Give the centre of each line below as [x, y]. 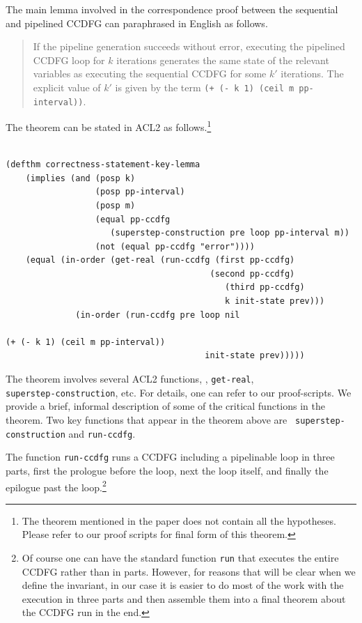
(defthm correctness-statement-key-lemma [103, 165]
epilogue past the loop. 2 [56, 486]
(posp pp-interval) [140, 192]
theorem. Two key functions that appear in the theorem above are [147, 419]
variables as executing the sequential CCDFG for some [150, 74]
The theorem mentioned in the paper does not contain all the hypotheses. [179, 520]
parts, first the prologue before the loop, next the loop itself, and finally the [167, 470]
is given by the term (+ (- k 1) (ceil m [205, 87]
